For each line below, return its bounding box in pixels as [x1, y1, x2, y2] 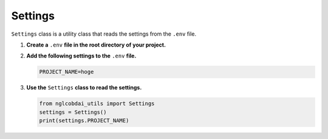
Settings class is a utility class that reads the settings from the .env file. [11, 30, 197, 37]
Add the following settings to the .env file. [26, 52, 137, 60]
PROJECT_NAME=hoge [39, 68, 94, 76]
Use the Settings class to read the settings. [26, 84, 142, 91]
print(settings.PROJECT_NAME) [39, 117, 129, 124]
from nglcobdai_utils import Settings [39, 100, 155, 107]
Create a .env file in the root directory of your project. [26, 41, 166, 48]
